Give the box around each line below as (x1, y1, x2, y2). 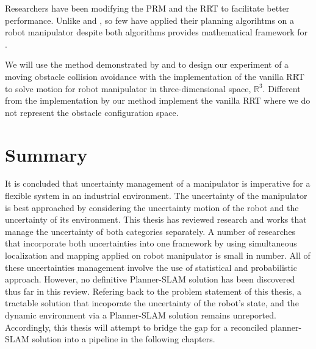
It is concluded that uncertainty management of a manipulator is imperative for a (5, 177, 311, 190)
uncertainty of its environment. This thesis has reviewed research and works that (5, 213, 307, 226)
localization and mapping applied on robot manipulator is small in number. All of (5, 249, 311, 262)
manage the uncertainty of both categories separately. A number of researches (5, 225, 296, 237)
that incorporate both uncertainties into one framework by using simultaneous (5, 237, 297, 250)
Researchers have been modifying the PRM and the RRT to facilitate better (5, 2, 290, 14)
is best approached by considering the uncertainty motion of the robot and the (5, 201, 299, 214)
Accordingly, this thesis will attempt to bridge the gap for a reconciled (5, 320, 268, 333)
